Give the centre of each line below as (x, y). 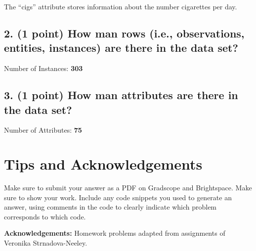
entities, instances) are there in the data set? (121, 48)
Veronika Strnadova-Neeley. (46, 243)
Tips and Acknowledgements (103, 164)
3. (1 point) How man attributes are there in (121, 95)
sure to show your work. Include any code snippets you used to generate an (118, 197)
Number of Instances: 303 (43, 68)
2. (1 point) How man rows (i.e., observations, (124, 33)
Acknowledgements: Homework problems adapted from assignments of (115, 233)
